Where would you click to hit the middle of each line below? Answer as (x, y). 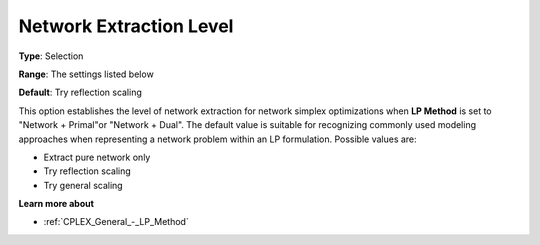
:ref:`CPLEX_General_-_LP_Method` (116, 222)
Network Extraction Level (126, 26)
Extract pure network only (97, 157)
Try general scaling (83, 185)
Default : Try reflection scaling (80, 92)
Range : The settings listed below (86, 74)
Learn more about (56, 204)
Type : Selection (51, 56)
